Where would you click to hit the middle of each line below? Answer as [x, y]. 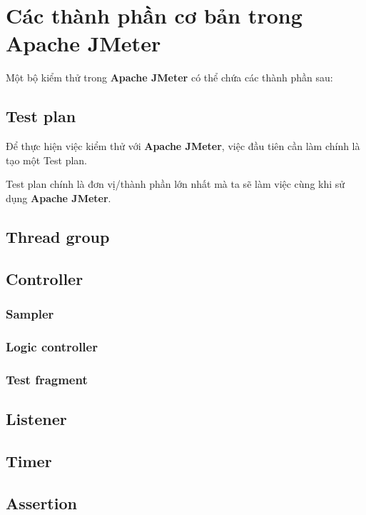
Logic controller [52, 346]
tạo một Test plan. [47, 160]
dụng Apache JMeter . [59, 197]
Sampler [30, 313]
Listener [36, 418]
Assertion [41, 502]
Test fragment [47, 379]
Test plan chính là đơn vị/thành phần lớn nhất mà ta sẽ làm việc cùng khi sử [176, 184]
